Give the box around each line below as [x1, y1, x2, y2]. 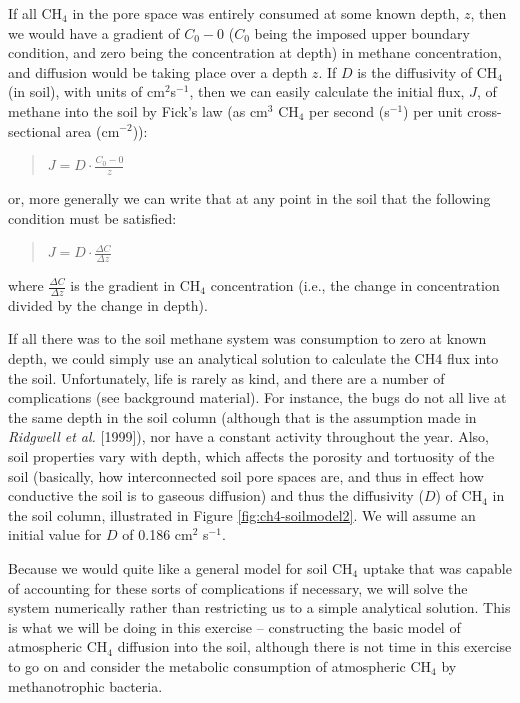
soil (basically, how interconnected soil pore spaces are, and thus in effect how [8, 465, 484, 486]
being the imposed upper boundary [254, 22, 470, 43]
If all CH [8, 3, 63, 23]
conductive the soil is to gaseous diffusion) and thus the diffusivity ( [8, 485, 424, 506]
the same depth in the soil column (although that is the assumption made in [8, 406, 477, 427]
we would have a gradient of [8, 22, 180, 43]
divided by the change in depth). [8, 294, 208, 315]
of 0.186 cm [122, 524, 193, 545]
